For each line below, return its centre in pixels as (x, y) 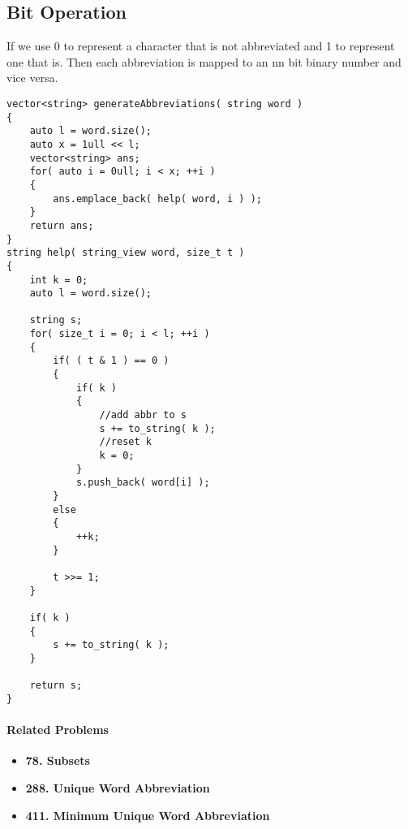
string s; (56, 320)
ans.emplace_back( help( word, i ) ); (157, 199)
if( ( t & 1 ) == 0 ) (111, 361)
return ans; (62, 225)
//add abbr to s (143, 415)
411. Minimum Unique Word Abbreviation (148, 815)
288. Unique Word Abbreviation (118, 787)
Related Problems (58, 730)
